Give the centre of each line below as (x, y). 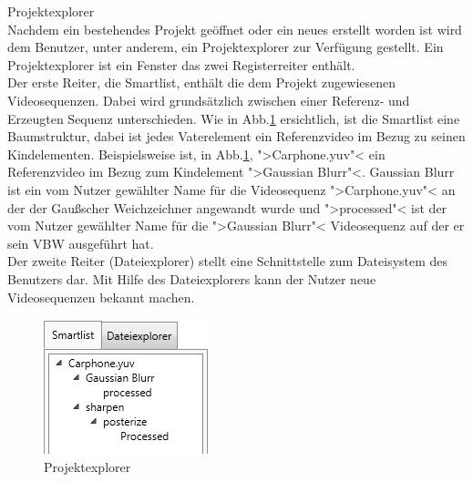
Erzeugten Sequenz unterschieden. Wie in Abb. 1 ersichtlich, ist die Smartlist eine (234, 118)
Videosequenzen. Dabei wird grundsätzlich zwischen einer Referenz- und (209, 100)
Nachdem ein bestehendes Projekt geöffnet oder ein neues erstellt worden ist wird (235, 29)
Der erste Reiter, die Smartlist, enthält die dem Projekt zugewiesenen (202, 82)
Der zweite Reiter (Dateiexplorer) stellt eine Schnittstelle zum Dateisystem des (228, 261)
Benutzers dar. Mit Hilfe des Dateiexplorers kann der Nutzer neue (192, 278)
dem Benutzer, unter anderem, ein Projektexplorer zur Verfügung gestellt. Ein (226, 47)
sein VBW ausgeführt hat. (81, 243)
